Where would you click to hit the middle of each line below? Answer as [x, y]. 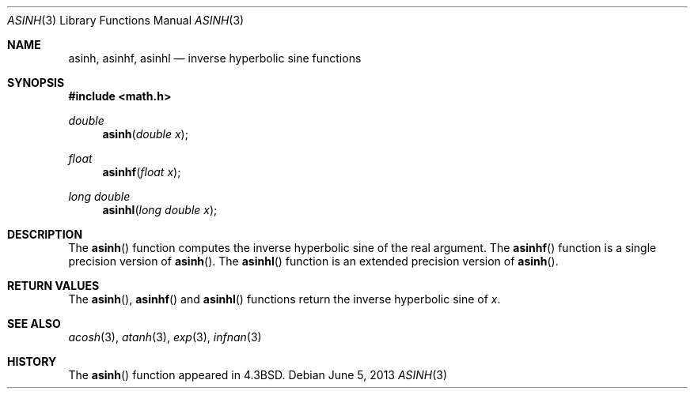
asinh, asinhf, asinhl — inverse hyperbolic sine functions [215, 58]
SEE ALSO [34, 324]
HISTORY [32, 361]
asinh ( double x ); [145, 134]
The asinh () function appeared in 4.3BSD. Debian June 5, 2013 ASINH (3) [258, 375]
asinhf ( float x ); [142, 172]
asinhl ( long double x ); [160, 210]
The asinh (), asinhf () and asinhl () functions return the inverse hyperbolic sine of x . [284, 299]
